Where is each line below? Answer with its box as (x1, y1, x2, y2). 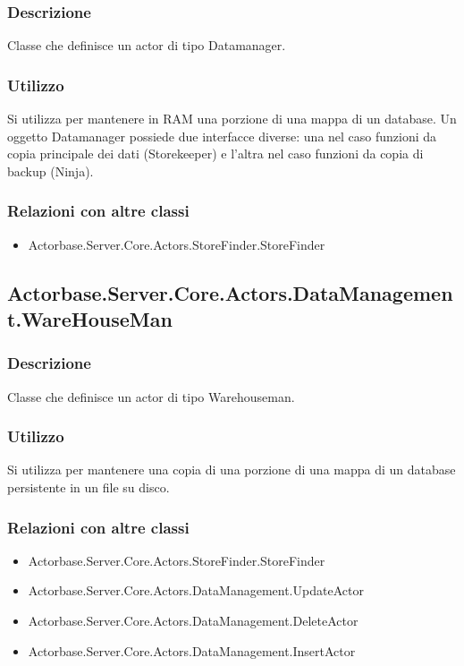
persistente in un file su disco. (7, 478, 170, 497)
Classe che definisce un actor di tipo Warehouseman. (7, 387, 295, 406)
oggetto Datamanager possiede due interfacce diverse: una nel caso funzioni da (7, 126, 437, 145)
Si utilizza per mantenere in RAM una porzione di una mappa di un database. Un (7, 109, 457, 128)
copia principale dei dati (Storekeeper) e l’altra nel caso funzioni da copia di (7, 144, 424, 163)
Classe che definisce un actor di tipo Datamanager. (7, 36, 286, 55)
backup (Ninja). (7, 161, 94, 180)
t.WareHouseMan (7, 305, 173, 332)
